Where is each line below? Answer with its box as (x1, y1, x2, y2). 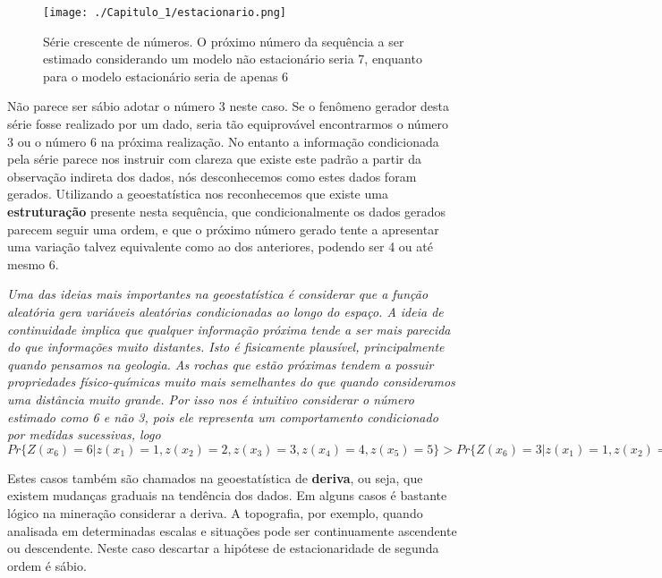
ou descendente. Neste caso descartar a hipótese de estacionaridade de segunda (7, 539, 439, 557)
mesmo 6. (7, 254, 59, 273)
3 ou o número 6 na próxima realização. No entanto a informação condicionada (7, 132, 439, 150)
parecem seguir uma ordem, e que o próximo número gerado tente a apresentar (7, 219, 439, 238)
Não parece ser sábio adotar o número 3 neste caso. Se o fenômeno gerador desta (7, 97, 450, 115)
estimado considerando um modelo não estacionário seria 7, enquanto (43, 49, 422, 68)
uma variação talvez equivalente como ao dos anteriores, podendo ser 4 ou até (7, 237, 433, 256)
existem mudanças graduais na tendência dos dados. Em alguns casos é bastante (7, 486, 447, 505)
